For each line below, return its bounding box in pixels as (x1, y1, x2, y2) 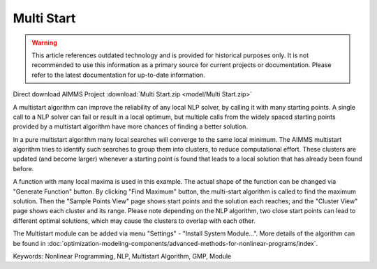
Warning (31, 38, 57, 47)
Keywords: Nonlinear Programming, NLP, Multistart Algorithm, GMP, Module (13, 252, 232, 260)
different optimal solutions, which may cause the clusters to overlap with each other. (13, 217, 256, 225)
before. (13, 164, 34, 173)
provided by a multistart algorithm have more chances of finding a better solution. (13, 122, 248, 131)
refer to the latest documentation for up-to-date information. (31, 71, 205, 79)
